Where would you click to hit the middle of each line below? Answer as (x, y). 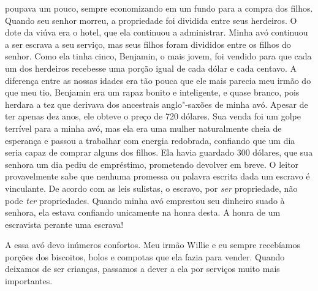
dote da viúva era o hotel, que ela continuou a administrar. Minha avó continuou (157, 32)
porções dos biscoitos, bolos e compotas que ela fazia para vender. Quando (145, 256)
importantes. (29, 281)
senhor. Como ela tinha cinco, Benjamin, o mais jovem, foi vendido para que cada (158, 56)
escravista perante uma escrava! (64, 224)
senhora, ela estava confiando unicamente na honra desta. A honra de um (143, 212)
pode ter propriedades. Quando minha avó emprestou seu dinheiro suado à (145, 200)
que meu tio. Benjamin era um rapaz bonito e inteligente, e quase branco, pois (152, 92)
